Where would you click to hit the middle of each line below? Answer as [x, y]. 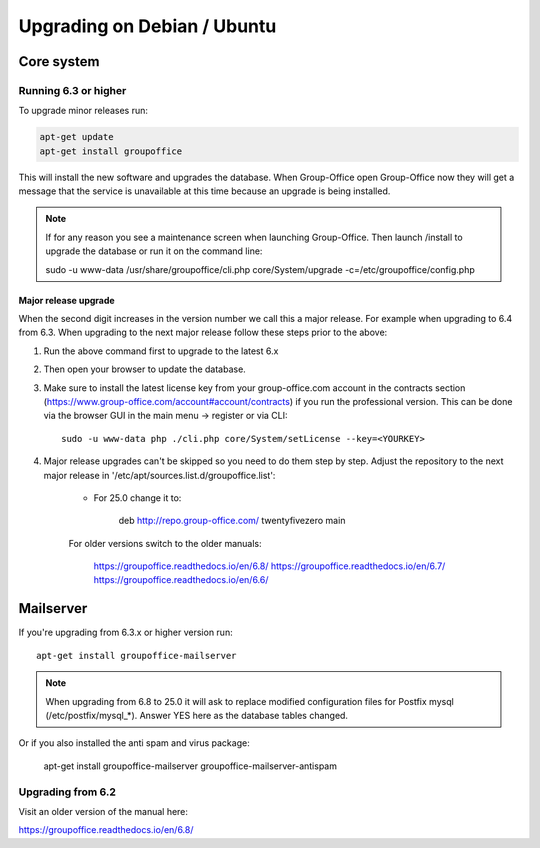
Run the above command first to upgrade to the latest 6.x [161, 351]
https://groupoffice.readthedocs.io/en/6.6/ [181, 580]
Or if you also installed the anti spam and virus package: [134, 743]
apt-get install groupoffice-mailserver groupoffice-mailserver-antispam [190, 766]
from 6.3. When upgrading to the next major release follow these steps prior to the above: [203, 332]
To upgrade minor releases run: [83, 111]
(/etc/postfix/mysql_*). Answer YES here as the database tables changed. [197, 715]
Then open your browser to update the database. [145, 369]
